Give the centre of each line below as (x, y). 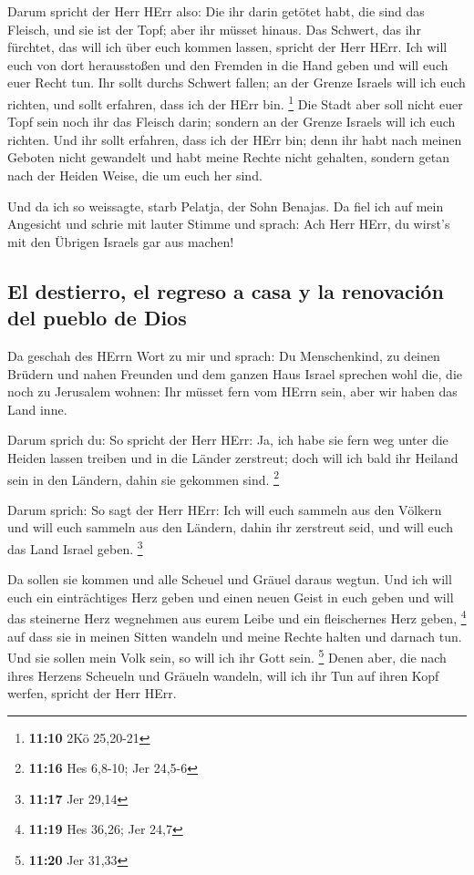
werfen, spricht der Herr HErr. (92, 693)
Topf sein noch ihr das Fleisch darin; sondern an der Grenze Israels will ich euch (232, 122)
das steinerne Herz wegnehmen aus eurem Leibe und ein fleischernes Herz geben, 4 (237, 617)
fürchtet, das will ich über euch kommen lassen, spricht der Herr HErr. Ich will (227, 47)
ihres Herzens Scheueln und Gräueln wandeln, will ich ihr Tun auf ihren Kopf (223, 675)
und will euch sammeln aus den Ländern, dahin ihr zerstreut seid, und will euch (231, 527)
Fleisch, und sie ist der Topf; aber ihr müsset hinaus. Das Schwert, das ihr (214, 29)
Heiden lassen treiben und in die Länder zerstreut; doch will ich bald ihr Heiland (233, 457)
